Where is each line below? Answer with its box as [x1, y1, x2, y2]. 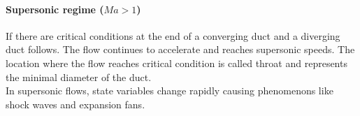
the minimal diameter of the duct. [6, 69, 152, 84]
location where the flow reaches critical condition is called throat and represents [6, 55, 347, 70]
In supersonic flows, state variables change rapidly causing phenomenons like [6, 83, 333, 98]
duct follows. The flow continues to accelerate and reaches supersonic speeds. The [6, 42, 355, 57]
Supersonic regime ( [6, 1, 104, 16]
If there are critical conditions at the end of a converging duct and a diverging [6, 28, 340, 43]
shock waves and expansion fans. [6, 96, 145, 111]
